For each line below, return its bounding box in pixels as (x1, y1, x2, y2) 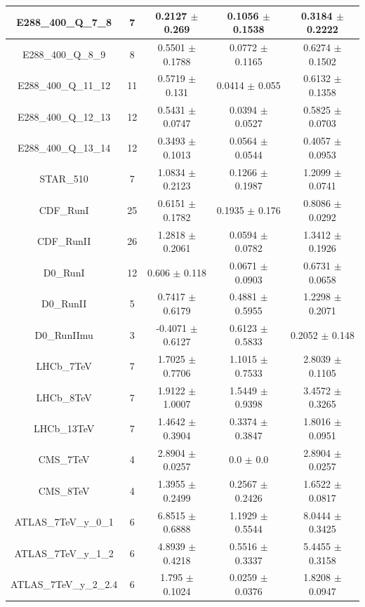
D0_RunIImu (34, 327, 93, 342)
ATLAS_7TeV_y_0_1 (14, 514, 114, 529)
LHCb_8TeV (36, 389, 92, 404)
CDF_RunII (36, 234, 91, 248)
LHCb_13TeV (34, 420, 95, 435)
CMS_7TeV (38, 452, 90, 467)
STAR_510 (39, 171, 88, 186)
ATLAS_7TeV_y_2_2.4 (11, 577, 118, 592)
